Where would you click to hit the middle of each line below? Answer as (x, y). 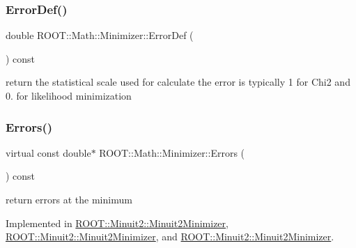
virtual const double (48, 152)
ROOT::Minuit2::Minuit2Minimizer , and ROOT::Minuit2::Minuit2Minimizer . (170, 237)
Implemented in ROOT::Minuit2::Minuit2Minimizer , (117, 223)
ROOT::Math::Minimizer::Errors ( (172, 152)
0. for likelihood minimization (69, 95)
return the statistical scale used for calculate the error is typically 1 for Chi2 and (178, 82)
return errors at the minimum (69, 199)
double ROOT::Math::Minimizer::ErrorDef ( (100, 35)
